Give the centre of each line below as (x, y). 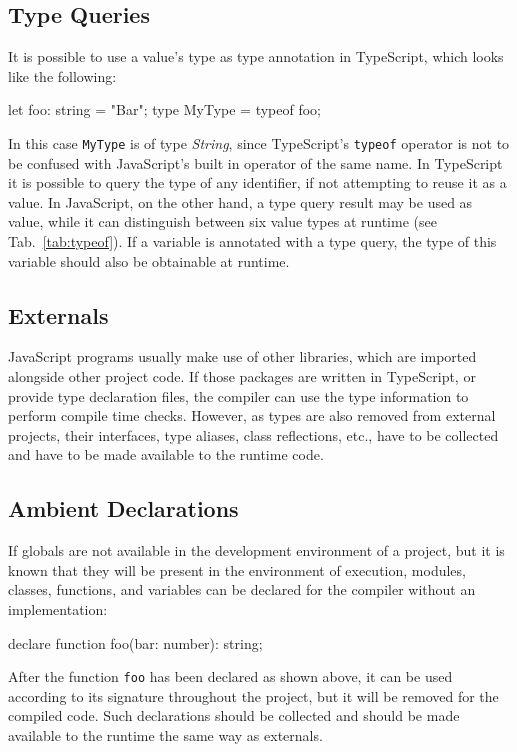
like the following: (62, 75)
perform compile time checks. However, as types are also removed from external (252, 415)
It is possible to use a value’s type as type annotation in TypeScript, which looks (256, 56)
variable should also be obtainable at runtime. (149, 260)
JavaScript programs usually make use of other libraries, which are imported (242, 356)
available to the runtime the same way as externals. (165, 734)
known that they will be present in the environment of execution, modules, (237, 569)
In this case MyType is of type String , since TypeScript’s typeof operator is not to (259, 142)
